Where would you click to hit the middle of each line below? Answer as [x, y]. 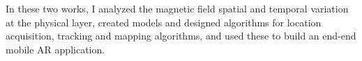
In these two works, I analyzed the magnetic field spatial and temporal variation [177, 8]
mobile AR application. [55, 49]
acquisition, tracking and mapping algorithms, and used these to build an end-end [181, 36]
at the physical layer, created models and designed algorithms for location [164, 22]
